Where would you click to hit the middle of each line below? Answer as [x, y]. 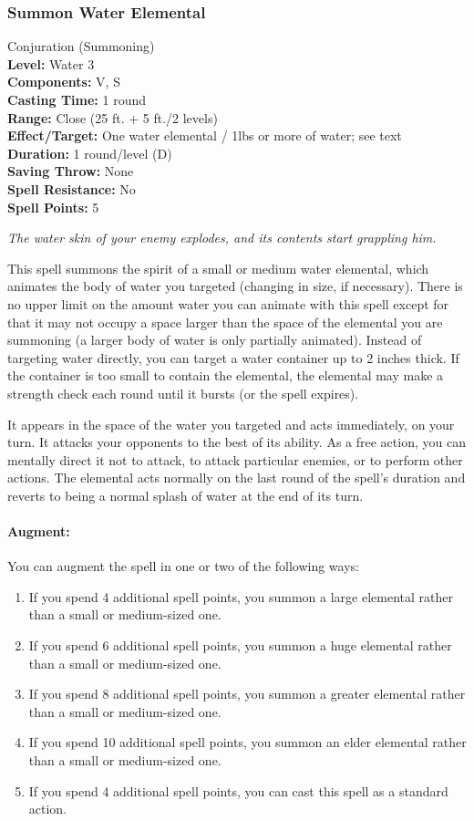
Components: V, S [64, 82]
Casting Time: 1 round [77, 99]
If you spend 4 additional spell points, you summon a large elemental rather [241, 596]
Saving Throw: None [71, 171]
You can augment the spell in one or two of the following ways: [183, 566]
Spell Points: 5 [53, 207]
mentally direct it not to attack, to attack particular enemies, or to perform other [235, 459]
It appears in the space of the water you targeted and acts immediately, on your [231, 424]
